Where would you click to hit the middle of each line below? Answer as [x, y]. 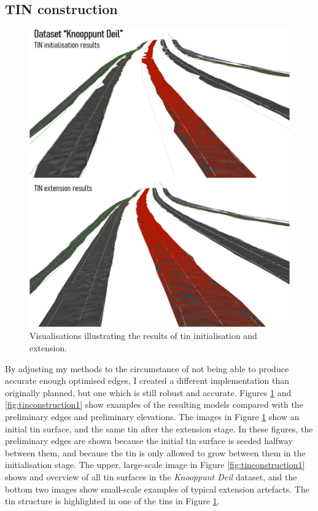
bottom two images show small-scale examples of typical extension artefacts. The [157, 489]
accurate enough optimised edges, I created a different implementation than [147, 380]
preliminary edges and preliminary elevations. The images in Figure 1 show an [152, 416]
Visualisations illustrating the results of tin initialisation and [143, 336]
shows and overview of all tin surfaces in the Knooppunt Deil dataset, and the [151, 476]
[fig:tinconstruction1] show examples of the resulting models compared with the [154, 404]
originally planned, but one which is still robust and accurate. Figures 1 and [148, 392]
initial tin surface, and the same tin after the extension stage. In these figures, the [159, 428]
